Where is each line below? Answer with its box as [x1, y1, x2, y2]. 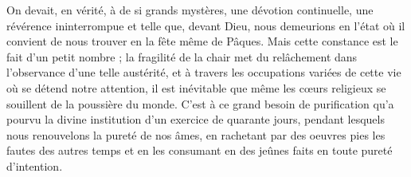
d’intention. [6, 157, 63, 174]
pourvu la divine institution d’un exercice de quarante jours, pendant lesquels [6, 111, 385, 128]
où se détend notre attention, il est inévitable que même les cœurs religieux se [6, 79, 386, 96]
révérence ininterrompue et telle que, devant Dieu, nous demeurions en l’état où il [6, 17, 405, 33]
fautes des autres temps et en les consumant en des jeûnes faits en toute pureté [6, 142, 393, 159]
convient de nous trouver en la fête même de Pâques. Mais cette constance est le [6, 33, 398, 49]
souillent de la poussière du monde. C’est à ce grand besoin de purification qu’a [6, 95, 394, 112]
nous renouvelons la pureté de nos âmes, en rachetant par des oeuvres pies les [6, 126, 386, 143]
